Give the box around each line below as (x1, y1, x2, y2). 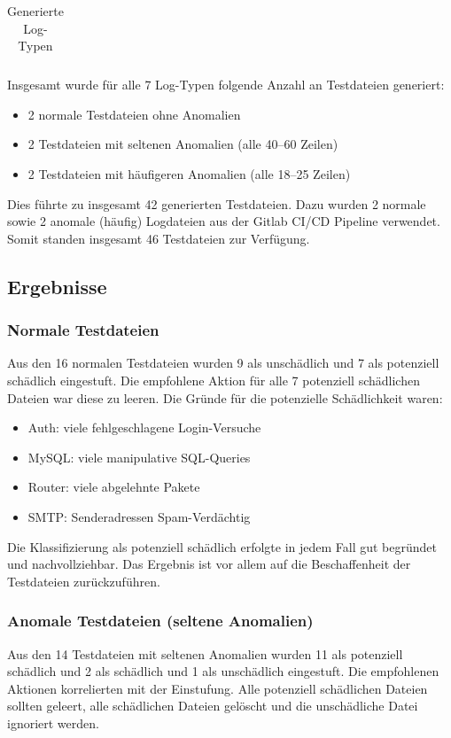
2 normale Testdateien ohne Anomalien (27, 105, 241, 123)
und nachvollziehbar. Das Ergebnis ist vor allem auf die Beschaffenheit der (7, 555, 411, 573)
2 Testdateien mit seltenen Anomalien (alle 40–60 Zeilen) (27, 135, 338, 153)
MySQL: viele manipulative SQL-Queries (27, 447, 251, 466)
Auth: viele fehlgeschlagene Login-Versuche (27, 418, 261, 437)
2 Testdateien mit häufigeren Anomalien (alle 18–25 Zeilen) (27, 165, 351, 183)
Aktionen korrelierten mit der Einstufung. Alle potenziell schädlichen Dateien (7, 679, 428, 697)
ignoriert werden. (7, 713, 99, 732)
